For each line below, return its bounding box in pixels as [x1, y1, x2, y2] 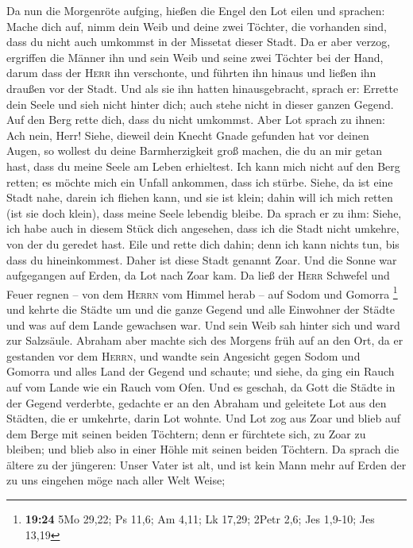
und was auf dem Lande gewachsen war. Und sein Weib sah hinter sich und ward [6, 316, 400, 333]
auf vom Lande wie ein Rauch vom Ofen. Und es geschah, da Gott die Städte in [6, 378, 396, 395]
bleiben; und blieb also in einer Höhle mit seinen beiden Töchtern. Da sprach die [6, 441, 399, 457]
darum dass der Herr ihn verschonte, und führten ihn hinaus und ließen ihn [6, 64, 376, 81]
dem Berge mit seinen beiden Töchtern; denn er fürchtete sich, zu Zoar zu [6, 425, 366, 442]
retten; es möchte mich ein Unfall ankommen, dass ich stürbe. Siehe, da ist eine [6, 173, 393, 190]
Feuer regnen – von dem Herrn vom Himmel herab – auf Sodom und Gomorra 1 [6, 283, 398, 302]
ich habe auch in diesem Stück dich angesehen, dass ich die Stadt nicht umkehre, [6, 220, 399, 237]
